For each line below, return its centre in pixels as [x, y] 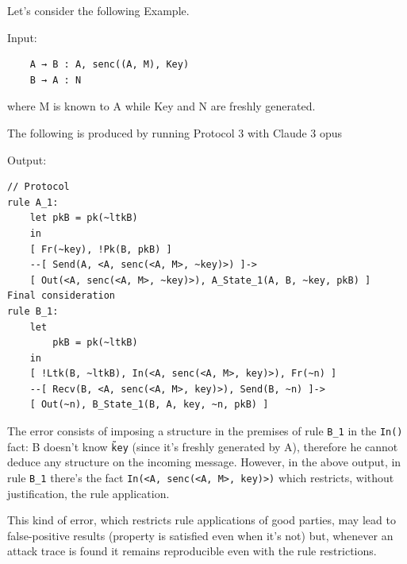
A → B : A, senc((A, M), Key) [109, 65]
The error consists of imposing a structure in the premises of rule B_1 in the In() [205, 431]
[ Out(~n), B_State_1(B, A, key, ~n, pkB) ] [149, 405]
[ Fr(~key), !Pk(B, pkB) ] [101, 249]
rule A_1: [33, 202]
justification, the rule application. [88, 493]
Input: [22, 37]
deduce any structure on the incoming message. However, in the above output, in [204, 462]
